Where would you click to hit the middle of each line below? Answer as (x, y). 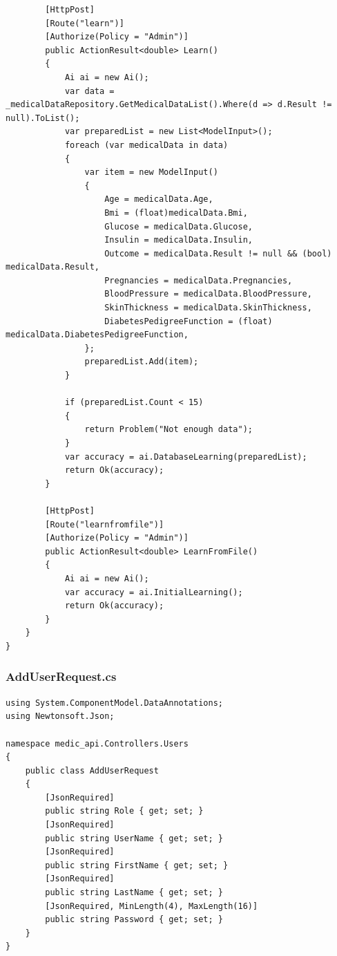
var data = (89, 91)
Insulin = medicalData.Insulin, (179, 240)
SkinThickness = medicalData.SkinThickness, (208, 308)
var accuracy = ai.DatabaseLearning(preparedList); (186, 457)
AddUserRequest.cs (61, 676)
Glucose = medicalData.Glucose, (179, 226)
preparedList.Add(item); (142, 362)
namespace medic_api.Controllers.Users (97, 743)
